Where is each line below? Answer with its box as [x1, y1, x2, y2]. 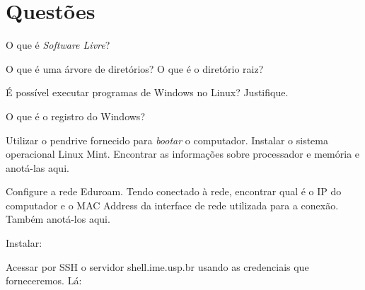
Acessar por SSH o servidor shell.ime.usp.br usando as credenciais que [6, 259, 309, 274]
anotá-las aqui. [6, 160, 69, 175]
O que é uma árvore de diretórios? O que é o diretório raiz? [6, 61, 264, 76]
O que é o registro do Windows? [6, 108, 145, 123]
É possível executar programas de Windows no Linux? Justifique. [6, 85, 289, 100]
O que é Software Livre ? [6, 37, 110, 52]
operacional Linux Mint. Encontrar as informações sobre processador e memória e [6, 146, 360, 161]
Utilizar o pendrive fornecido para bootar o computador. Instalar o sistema [6, 132, 328, 147]
